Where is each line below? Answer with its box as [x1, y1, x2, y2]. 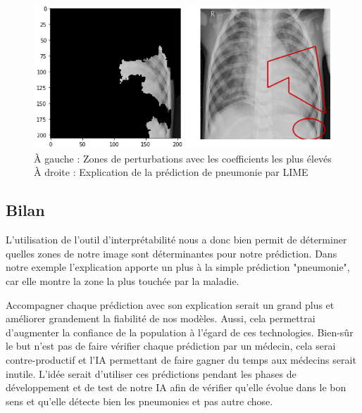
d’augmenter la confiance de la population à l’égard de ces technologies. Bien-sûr [6, 324, 354, 339]
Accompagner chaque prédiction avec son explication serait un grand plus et [6, 297, 335, 312]
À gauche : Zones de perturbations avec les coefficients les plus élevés [34, 151, 332, 165]
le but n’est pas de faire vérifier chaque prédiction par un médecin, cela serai [6, 338, 336, 353]
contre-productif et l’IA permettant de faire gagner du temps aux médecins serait [6, 352, 356, 367]
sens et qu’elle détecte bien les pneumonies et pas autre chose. [6, 393, 273, 408]
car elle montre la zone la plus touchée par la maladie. [6, 273, 239, 288]
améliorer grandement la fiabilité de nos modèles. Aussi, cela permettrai [6, 311, 316, 326]
